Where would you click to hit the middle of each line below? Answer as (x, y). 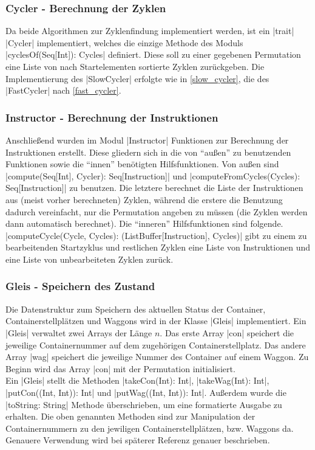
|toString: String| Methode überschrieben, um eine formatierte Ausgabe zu (144, 404)
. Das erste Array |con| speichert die (227, 332)
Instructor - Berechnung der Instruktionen (112, 117)
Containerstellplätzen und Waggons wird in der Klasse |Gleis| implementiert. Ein (156, 321)
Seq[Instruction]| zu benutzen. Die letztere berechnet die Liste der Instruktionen (154, 188)
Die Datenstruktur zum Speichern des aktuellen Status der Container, (136, 309)
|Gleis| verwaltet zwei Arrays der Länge (79, 332)
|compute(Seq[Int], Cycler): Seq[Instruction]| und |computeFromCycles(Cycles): (153, 175)
